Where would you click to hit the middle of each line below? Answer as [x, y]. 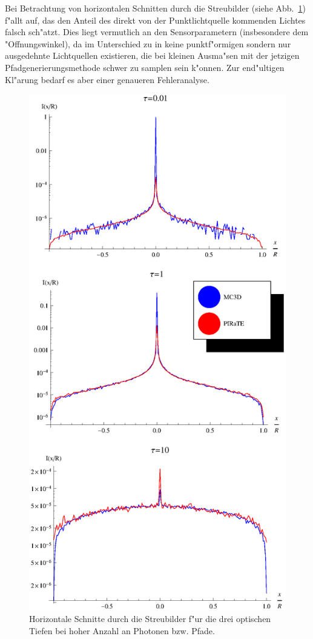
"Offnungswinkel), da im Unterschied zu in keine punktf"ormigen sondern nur [148, 43]
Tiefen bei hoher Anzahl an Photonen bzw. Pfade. [122, 630]
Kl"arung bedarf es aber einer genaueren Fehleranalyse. [107, 79]
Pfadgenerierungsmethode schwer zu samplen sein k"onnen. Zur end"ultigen [145, 67]
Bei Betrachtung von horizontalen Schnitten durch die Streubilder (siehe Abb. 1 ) [155, 8]
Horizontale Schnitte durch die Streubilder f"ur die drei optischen [150, 619]
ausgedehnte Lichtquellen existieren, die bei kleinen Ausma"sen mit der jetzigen [152, 55]
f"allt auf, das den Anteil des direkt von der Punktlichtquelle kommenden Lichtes [155, 20]
